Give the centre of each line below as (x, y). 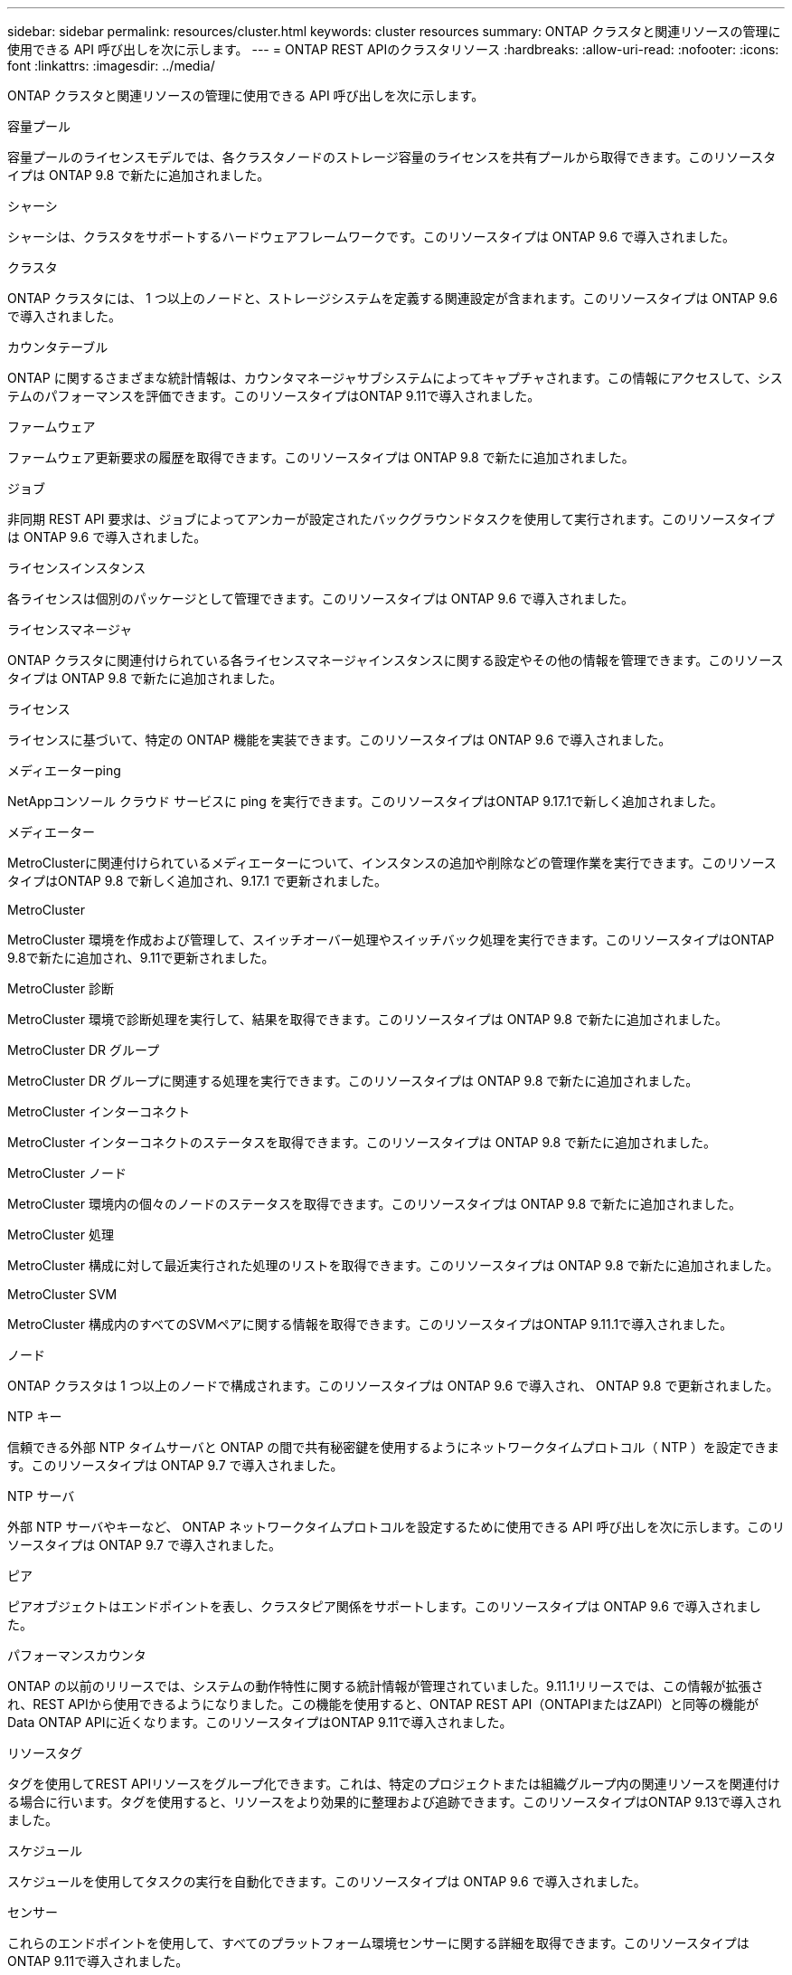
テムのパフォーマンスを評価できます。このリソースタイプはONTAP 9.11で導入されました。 (274, 396)
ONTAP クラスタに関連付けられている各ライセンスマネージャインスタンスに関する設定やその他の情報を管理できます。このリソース (396, 660)
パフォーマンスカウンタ (77, 1655)
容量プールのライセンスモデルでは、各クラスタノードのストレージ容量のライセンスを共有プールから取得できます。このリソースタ (392, 157)
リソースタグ (45, 1753)
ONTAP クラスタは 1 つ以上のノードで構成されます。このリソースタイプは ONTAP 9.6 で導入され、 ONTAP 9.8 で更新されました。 (393, 1386)
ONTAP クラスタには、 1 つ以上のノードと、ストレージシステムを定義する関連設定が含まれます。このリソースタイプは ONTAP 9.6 (392, 298)
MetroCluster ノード (67, 1173)
